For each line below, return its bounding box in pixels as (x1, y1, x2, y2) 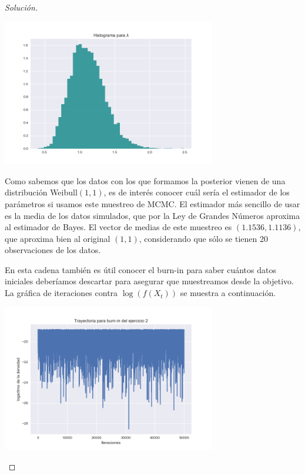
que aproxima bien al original (5, 232, 110, 244)
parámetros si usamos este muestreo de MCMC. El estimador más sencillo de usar (5, 197, 300, 210)
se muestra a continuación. (180, 287, 276, 299)
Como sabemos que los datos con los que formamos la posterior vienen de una (5, 174, 286, 187)
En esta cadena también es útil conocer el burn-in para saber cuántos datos (5, 263, 276, 275)
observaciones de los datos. (5, 244, 101, 256)
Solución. (5, 1, 38, 13)
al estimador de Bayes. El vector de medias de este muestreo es (5, 221, 232, 233)
